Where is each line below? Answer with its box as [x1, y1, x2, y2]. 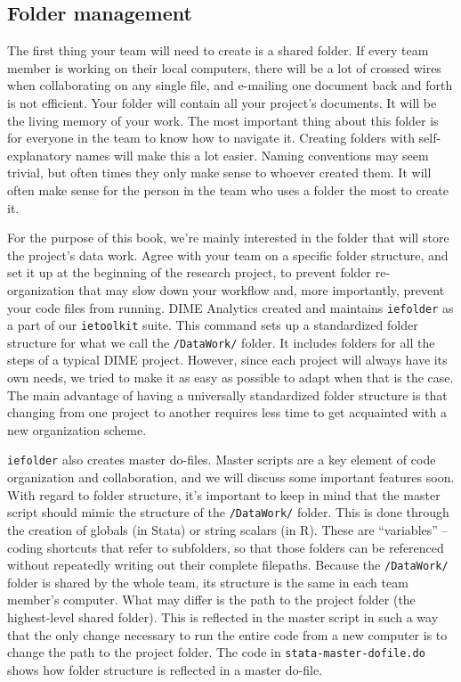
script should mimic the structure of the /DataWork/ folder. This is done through [7, 503, 449, 522]
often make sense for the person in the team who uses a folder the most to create [7, 180, 449, 199]
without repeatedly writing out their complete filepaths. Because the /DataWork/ [7, 555, 449, 574]
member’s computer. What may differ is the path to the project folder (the [7, 590, 416, 609]
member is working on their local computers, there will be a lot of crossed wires [7, 58, 441, 77]
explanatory [7, 145, 72, 164]
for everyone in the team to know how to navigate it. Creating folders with [7, 128, 415, 147]
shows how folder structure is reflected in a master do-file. [7, 660, 323, 678]
